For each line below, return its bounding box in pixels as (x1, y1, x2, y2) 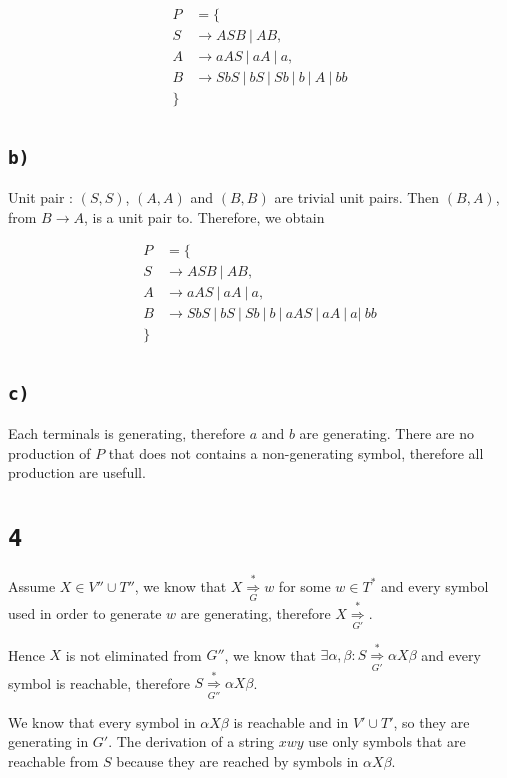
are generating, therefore (180, 602, 331, 623)
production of (8, 442, 91, 463)
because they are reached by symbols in (116, 750, 359, 771)
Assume (8, 575, 56, 596)
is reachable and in (233, 711, 349, 732)
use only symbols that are (308, 731, 466, 752)
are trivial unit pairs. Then (274, 186, 440, 207)
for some (278, 575, 331, 596)
